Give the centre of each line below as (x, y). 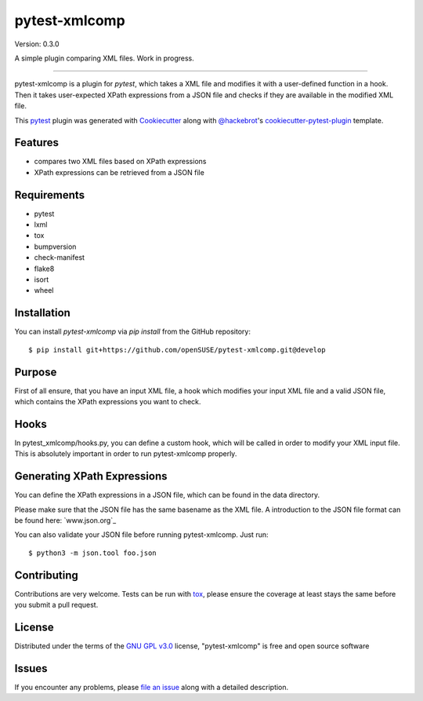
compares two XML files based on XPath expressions (120, 162)
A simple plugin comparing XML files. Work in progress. (105, 58)
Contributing (46, 575)
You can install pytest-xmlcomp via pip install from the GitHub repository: (132, 332)
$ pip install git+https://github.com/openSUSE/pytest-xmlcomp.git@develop (177, 350)
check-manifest (60, 257)
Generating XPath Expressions (91, 476)
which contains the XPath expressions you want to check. (108, 402)
